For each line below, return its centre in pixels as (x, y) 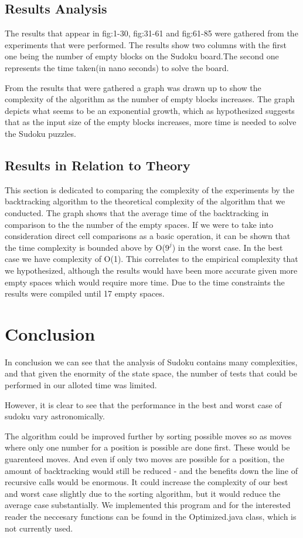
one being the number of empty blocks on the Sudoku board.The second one (142, 56)
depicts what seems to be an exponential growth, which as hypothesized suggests (150, 110)
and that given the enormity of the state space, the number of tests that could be (151, 373)
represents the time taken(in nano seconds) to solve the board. (117, 67)
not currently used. (39, 528)
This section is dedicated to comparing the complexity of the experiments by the (149, 189)
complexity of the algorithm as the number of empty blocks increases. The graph (150, 99)
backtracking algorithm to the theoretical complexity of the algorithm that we (145, 201)
